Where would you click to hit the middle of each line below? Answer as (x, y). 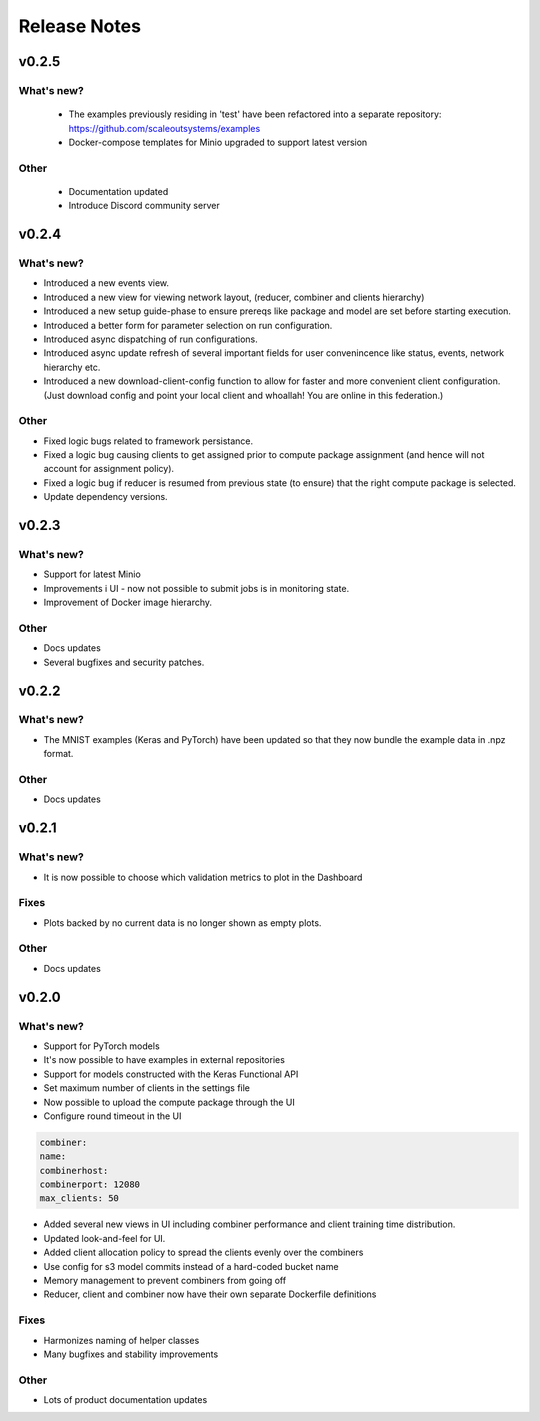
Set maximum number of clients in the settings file (146, 1088)
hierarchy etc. (72, 367)
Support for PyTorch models (101, 1046)
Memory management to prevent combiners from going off (165, 1281)
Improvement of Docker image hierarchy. (128, 602)
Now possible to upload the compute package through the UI (169, 1102)
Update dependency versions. (106, 497)
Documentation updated (118, 191)
